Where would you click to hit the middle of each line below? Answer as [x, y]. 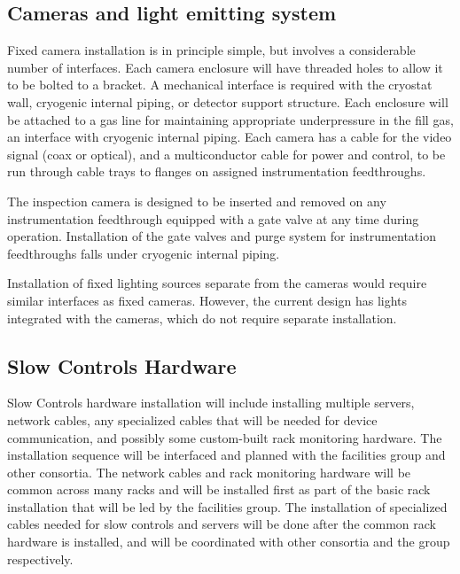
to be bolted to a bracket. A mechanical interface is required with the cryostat [220, 85]
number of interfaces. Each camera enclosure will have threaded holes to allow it [225, 67]
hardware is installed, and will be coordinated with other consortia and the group [229, 542]
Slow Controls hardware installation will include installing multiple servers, [211, 403]
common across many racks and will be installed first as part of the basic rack [219, 489]
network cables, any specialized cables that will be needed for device [192, 419]
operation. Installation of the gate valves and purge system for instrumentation [222, 236]
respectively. [40, 558]
